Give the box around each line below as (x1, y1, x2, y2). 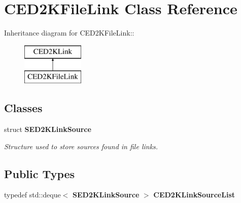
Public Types (4, 165, 75, 181)
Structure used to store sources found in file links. (4, 141, 158, 151)
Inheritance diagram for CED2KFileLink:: (4, 27, 134, 38)
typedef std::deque (4, 189, 61, 200)
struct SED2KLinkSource (4, 124, 91, 134)
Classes (4, 100, 43, 116)
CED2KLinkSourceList (153, 189, 235, 200)
